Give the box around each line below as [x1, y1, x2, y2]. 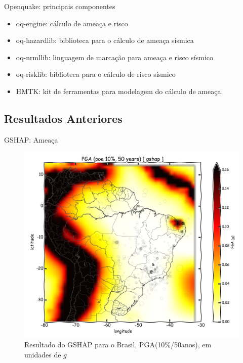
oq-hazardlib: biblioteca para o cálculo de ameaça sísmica [16, 35, 194, 46]
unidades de [24, 349, 61, 359]
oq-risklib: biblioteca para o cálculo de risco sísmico [16, 69, 176, 79]
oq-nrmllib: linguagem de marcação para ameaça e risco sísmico [16, 52, 214, 62]
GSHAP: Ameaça [4, 134, 58, 145]
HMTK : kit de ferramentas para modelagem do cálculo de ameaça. [16, 85, 223, 96]
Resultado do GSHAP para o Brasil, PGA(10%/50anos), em [24, 339, 212, 350]
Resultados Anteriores [4, 110, 123, 126]
